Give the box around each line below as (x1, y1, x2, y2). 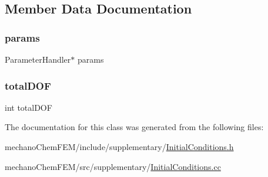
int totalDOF (5, 101, 52, 113)
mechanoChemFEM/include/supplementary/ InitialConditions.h (5, 141, 234, 152)
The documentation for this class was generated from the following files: (5, 121, 264, 133)
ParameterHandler (5, 53, 71, 65)
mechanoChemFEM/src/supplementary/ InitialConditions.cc (5, 160, 221, 172)
